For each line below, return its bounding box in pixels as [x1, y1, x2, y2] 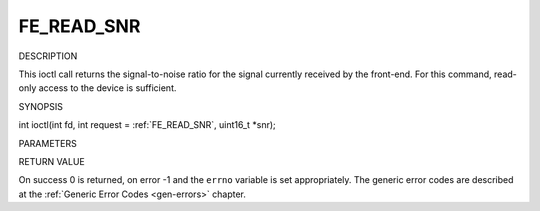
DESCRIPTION [18, 50, 78, 62]
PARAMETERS [18, 137, 77, 149]
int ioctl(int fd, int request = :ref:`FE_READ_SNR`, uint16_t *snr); [18, 119, 277, 131]
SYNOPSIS [18, 100, 64, 112]
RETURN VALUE [18, 155, 85, 167]
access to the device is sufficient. [38, 82, 177, 94]
